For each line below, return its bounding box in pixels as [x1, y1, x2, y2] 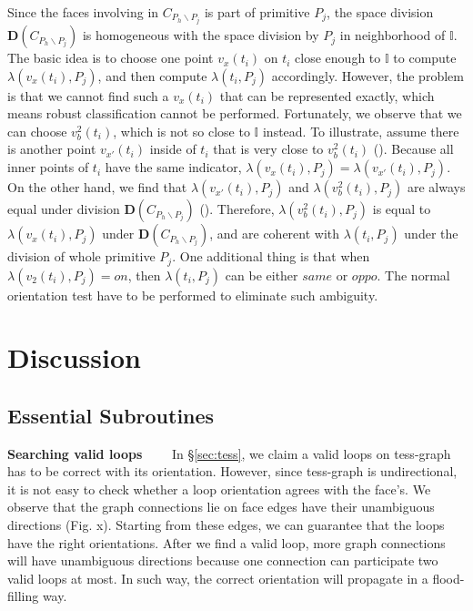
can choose [7, 121, 67, 140]
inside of [149, 139, 196, 158]
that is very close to [213, 139, 324, 158]
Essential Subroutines [7, 401, 215, 429]
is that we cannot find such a [7, 86, 169, 105]
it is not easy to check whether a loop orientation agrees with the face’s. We [7, 479, 431, 498]
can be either [225, 265, 298, 284]
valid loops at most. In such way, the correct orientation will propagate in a [7, 568, 428, 587]
